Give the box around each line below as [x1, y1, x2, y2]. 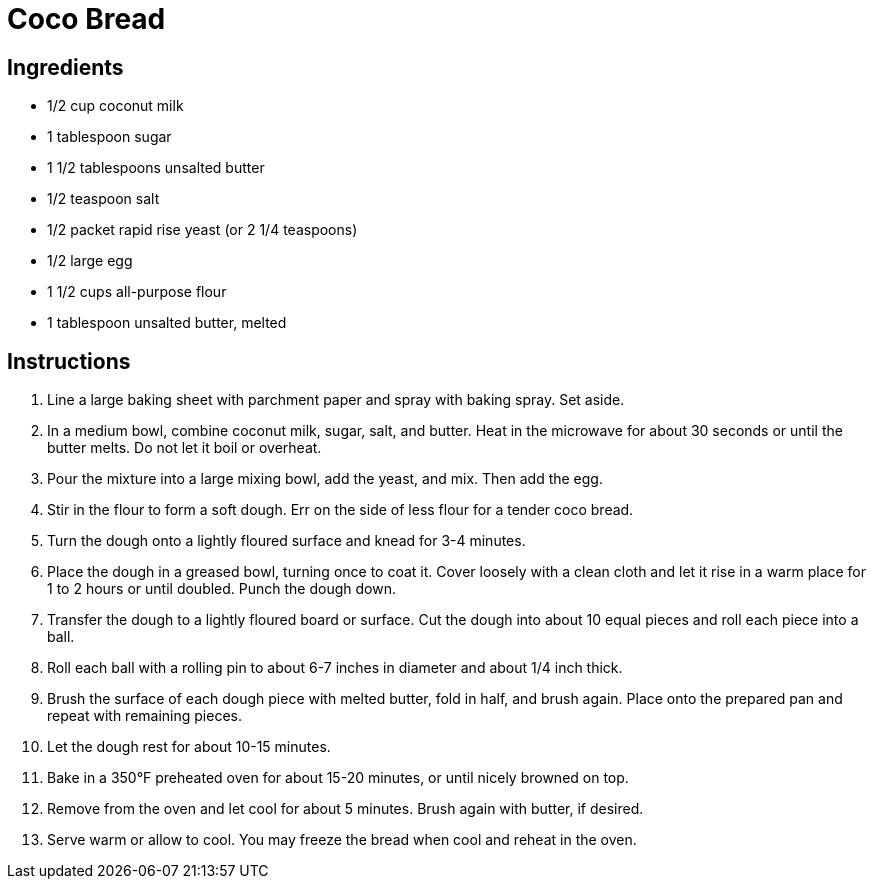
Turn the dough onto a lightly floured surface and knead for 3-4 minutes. [47, 532, 526, 550]
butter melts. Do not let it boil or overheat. [47, 439, 322, 457]
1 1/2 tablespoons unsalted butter [47, 159, 265, 177]
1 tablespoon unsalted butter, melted [47, 314, 287, 332]
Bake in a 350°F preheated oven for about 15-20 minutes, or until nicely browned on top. [47, 769, 629, 787]
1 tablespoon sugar [47, 128, 172, 146]
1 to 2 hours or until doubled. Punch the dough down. [47, 580, 396, 598]
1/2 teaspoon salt [47, 190, 160, 208]
